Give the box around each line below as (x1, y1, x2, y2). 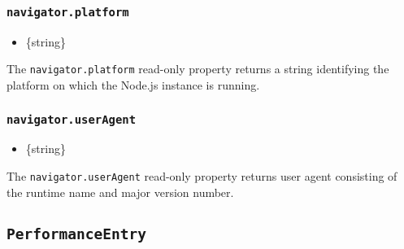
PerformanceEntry (7, 225, 146, 242)
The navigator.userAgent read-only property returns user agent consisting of (7, 168, 397, 184)
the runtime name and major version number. (7, 183, 234, 200)
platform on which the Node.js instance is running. (7, 76, 260, 94)
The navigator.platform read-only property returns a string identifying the (7, 60, 389, 77)
